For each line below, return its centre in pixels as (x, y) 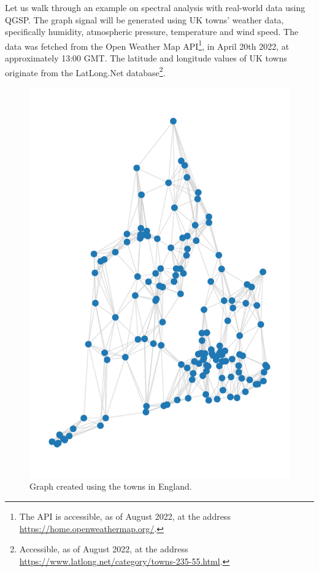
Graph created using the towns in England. (111, 486)
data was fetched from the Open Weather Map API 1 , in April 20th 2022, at (147, 45)
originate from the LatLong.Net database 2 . (85, 71)
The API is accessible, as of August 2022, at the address (125, 516)
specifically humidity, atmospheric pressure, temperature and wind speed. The (152, 32)
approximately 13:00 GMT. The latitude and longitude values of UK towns (146, 58)
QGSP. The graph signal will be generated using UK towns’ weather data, (144, 19)
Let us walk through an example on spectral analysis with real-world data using (155, 7)
